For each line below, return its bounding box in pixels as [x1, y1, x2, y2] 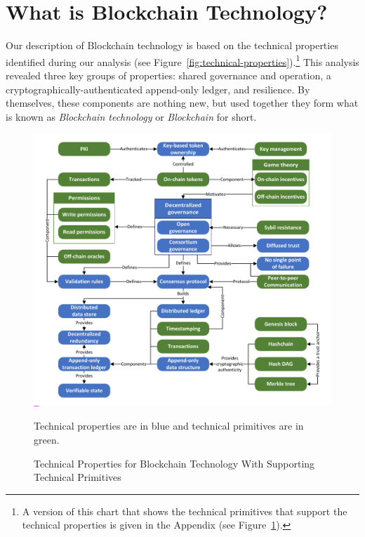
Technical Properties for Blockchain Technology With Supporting [34, 456, 315, 470]
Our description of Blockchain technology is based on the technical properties [6, 38, 338, 53]
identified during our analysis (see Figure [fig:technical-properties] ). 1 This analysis [6, 52, 359, 69]
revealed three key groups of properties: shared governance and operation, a [6, 67, 331, 82]
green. [34, 432, 60, 446]
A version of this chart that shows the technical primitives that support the [22, 503, 347, 518]
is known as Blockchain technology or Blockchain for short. [6, 109, 257, 124]
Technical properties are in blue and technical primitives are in [34, 418, 304, 433]
